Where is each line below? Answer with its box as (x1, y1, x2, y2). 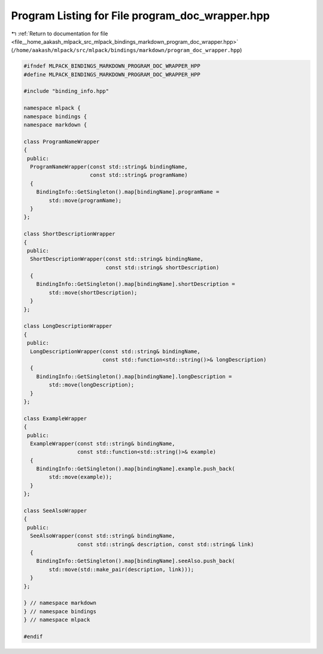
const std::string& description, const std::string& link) (77, 541, 254, 548)
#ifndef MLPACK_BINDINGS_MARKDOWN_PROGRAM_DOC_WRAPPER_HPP (23, 63, 200, 70)
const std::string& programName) (90, 171, 188, 179)
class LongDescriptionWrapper (23, 323, 112, 330)
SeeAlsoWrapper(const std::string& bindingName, (30, 532, 176, 540)
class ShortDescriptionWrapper (23, 231, 116, 237)
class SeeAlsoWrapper (23, 507, 87, 514)
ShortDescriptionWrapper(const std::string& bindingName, (30, 255, 204, 263)
